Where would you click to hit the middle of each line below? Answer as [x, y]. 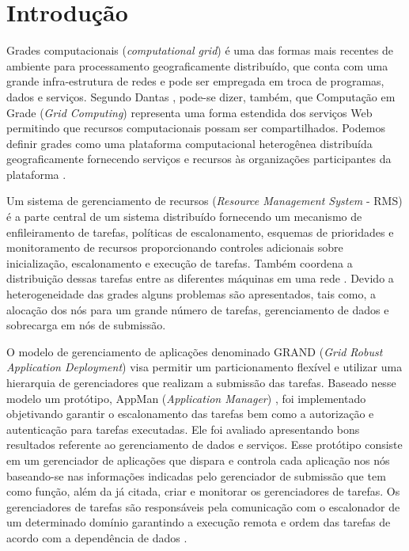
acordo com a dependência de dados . [97, 537]
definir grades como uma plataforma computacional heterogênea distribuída [189, 143]
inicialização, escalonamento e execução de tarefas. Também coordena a [180, 262]
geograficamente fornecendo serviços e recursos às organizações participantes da [199, 159]
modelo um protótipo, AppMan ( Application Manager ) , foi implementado [186, 398]
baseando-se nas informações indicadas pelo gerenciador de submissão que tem [196, 475]
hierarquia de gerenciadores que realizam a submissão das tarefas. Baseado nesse [201, 382]
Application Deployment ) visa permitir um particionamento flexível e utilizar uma [204, 367]
